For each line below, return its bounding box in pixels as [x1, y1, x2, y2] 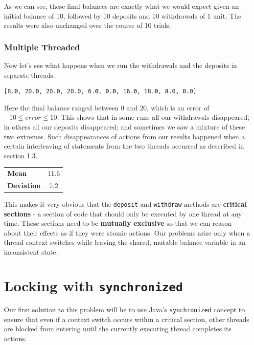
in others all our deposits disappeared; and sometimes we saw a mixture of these [4, 121, 245, 131]
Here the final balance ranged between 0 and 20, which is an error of [4, 102, 209, 112]
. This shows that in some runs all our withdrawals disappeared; [57, 112, 250, 122]
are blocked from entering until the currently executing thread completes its [4, 323, 231, 334]
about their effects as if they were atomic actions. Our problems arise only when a [4, 227, 250, 237]
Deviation [7, 180, 41, 190]
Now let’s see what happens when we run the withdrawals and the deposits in [4, 60, 237, 70]
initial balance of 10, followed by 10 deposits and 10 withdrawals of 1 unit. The [4, 10, 241, 21]
